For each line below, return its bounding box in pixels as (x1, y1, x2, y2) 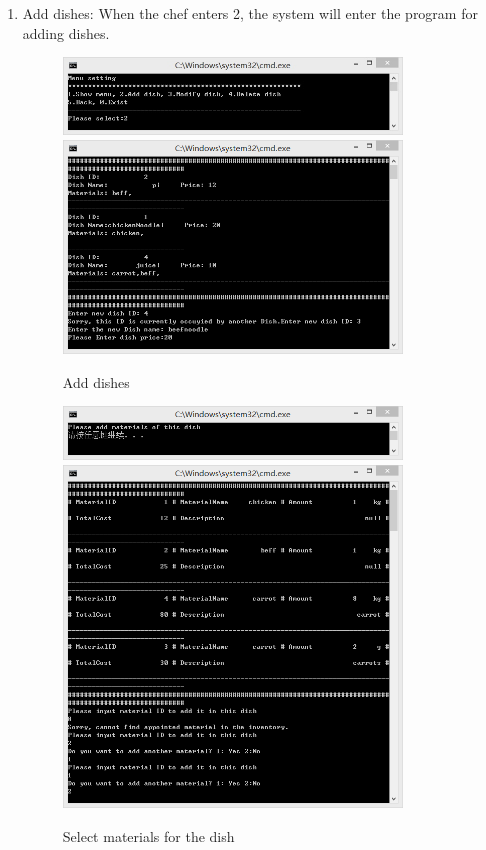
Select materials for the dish (62, 825, 235, 846)
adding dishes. (22, 22, 110, 43)
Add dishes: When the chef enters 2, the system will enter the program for (22, 3, 478, 23)
